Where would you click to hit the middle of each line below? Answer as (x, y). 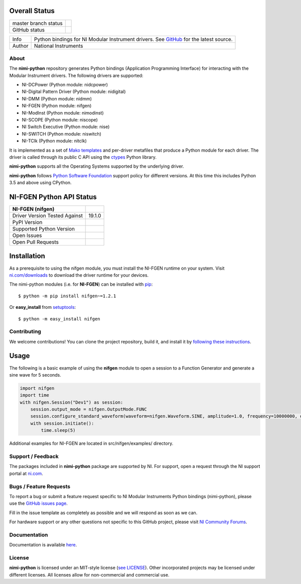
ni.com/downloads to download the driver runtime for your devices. (79, 275)
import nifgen (37, 388)
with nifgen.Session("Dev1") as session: (71, 402)
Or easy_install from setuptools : (43, 307)
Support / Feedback (34, 456)
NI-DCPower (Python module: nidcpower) (65, 85)
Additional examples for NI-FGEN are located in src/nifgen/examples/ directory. (91, 443)
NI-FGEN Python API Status (53, 197)
